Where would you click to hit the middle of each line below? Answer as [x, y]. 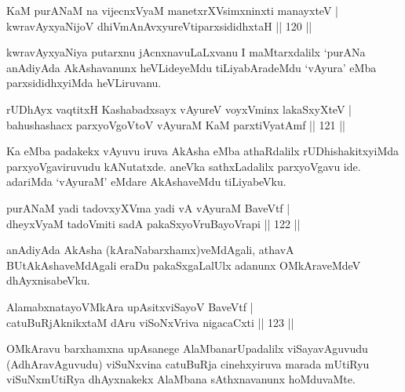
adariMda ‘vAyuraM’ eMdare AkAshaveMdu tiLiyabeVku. [146, 181]
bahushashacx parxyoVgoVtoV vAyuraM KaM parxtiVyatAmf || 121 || [176, 124]
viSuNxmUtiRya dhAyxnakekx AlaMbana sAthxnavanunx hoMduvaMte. [181, 379]
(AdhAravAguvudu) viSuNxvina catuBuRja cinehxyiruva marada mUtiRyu [188, 363]
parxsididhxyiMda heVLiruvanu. [84, 83]
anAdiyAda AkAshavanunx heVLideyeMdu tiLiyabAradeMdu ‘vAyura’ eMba [192, 67]
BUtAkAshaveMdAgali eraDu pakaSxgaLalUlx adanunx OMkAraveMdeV [184, 265]
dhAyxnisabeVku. [48, 280]
